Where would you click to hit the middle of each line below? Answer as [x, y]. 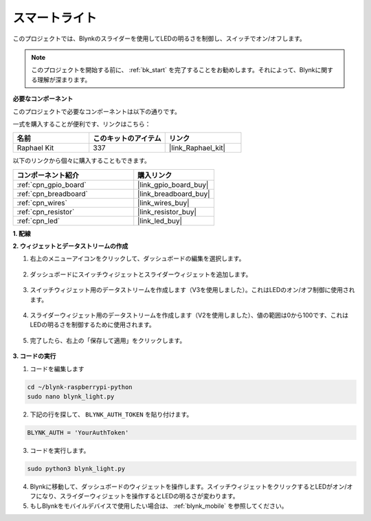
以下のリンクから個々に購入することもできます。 [82, 161]
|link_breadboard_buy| [174, 194]
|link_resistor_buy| [167, 212]
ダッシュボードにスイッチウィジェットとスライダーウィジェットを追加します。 [141, 274]
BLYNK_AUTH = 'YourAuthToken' [78, 432]
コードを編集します [57, 368]
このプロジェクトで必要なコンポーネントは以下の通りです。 [97, 111]
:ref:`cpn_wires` [42, 203]
